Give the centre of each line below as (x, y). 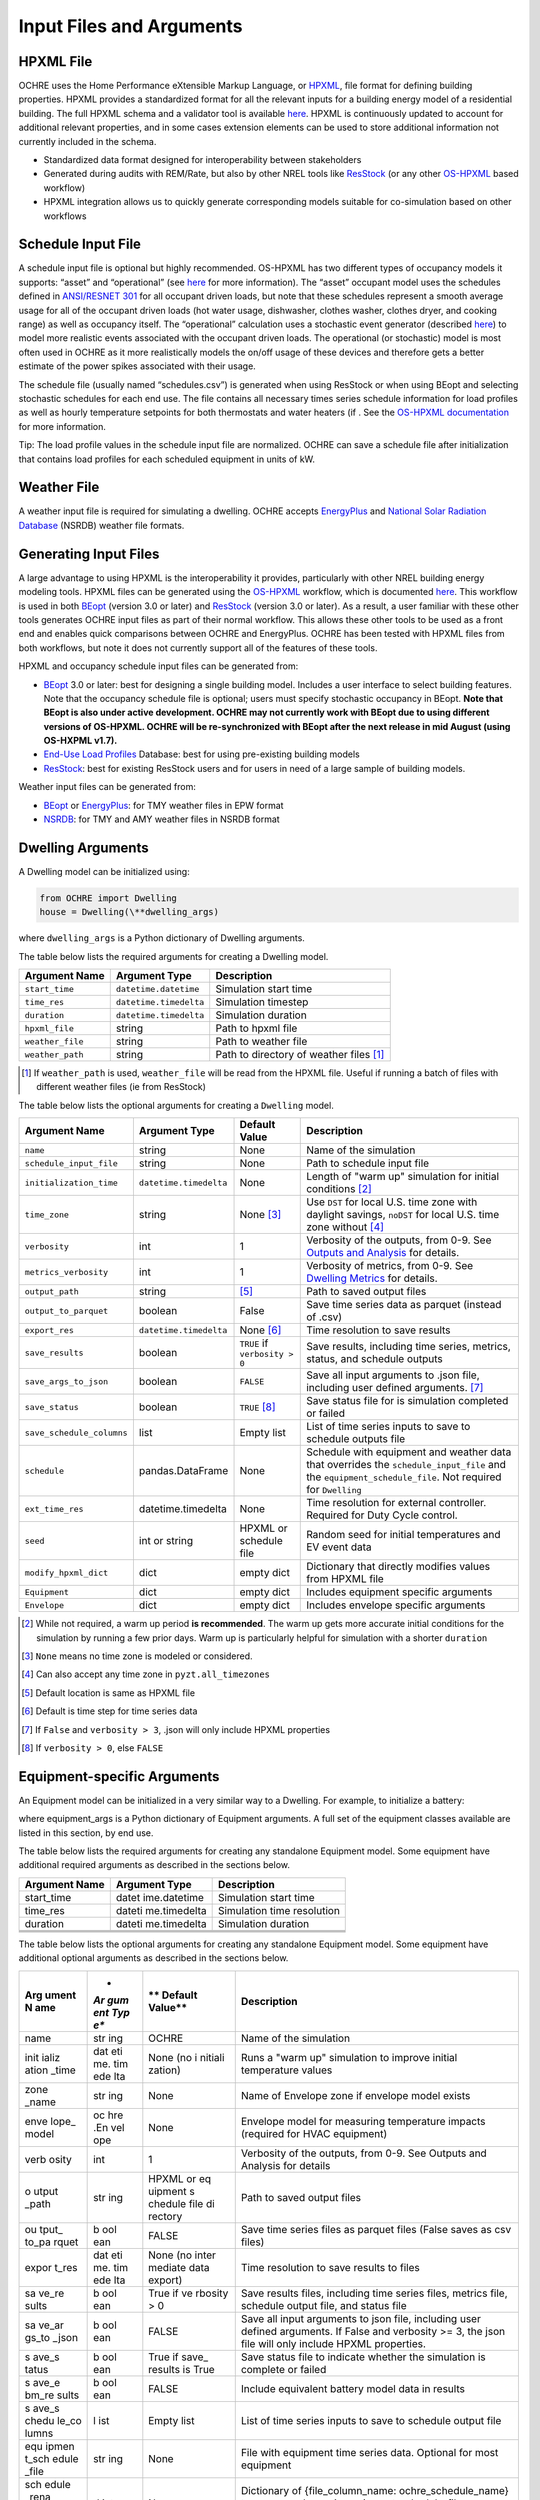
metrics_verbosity (66, 1271)
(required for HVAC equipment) (314, 2133)
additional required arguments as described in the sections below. (154, 1865)
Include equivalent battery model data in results (352, 2388)
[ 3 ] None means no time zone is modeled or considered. (137, 1656)
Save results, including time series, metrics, (409, 1347)
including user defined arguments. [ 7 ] (395, 1388)
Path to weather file (261, 1042)
